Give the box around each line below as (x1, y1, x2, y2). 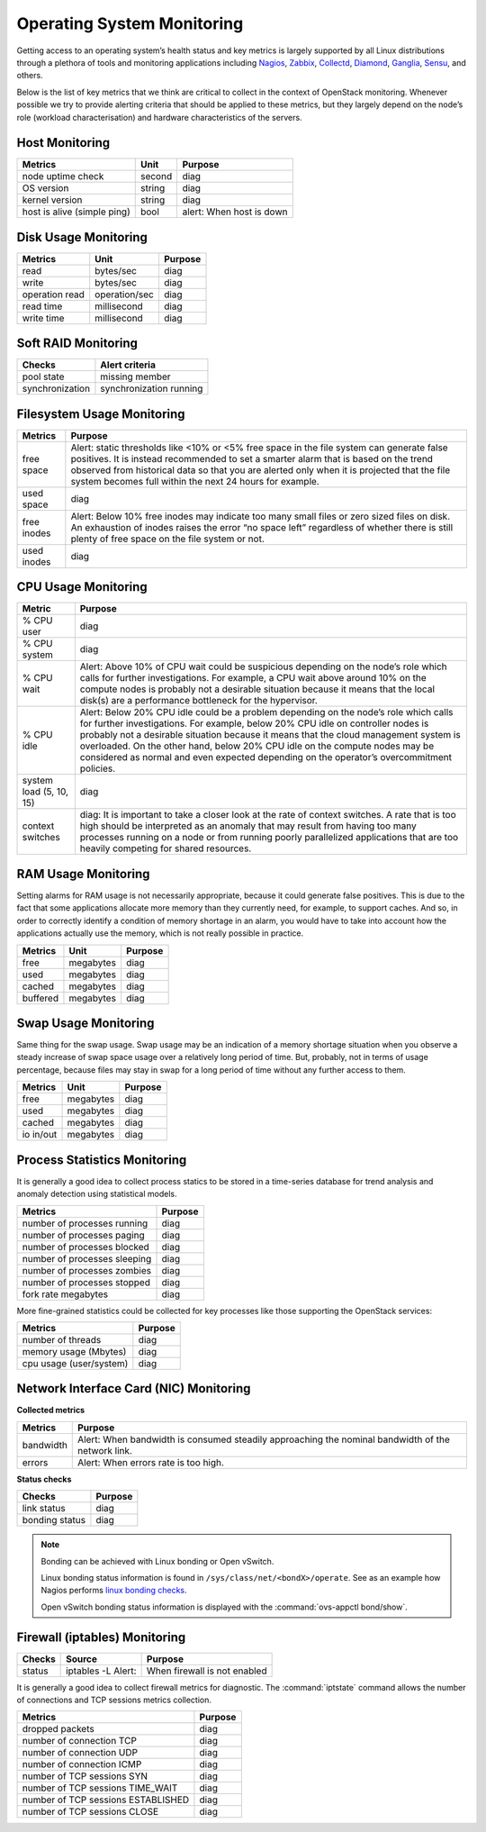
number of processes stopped (22, 1275, 150, 1288)
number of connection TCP (22, 1735, 137, 1747)
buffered (22, 992, 58, 1004)
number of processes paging (22, 1229, 145, 1241)
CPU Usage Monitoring (16, 579, 148, 594)
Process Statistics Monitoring (16, 1152, 187, 1167)
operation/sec (94, 288, 155, 301)
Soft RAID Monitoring (16, 336, 139, 351)
